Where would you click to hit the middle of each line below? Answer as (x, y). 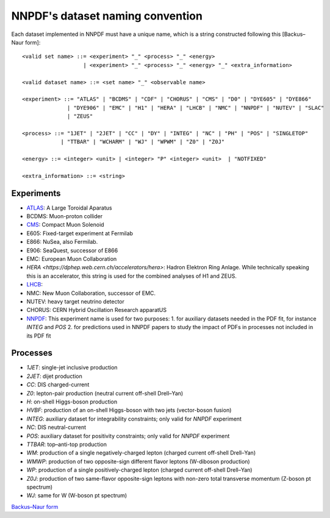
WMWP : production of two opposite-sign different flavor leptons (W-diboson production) (138, 461)
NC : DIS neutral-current (56, 427)
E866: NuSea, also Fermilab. (62, 242)
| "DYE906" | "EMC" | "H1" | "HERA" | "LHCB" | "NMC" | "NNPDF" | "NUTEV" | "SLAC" (196, 108)
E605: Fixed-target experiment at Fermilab (80, 233)
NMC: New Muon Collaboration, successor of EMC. (91, 293)
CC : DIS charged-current (58, 385)
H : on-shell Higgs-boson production (72, 402)
